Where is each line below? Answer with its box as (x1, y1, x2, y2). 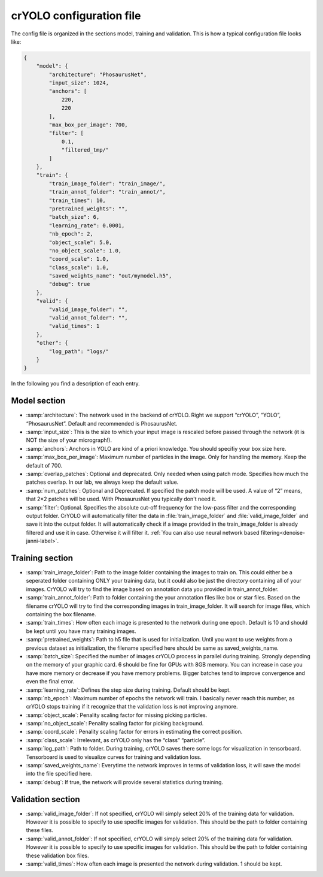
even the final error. (26, 678, 75, 685)
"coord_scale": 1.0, (48, 255, 109, 263)
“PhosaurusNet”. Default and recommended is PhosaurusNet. (26, 420, 178, 427)
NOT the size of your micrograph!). (26, 436, 112, 444)
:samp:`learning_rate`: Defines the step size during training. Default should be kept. (26, 686, 231, 694)
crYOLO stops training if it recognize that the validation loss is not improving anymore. (26, 703, 238, 710)
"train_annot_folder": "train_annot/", (48, 189, 166, 195)
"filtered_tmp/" (61, 147, 109, 153)
